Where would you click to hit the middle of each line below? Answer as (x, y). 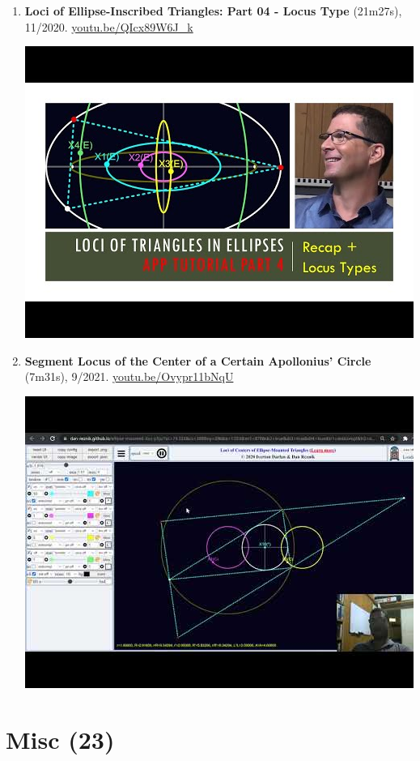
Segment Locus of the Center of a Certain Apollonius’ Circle (198, 360)
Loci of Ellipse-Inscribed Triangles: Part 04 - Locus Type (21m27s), (213, 11)
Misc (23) (60, 739)
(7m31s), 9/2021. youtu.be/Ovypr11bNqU (129, 376)
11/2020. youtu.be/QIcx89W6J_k (109, 26)
